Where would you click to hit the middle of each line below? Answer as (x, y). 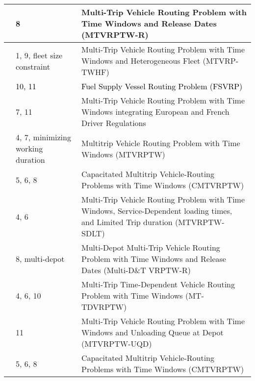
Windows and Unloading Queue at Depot (153, 332)
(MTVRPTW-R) (115, 35)
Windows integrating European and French (155, 112)
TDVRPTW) (104, 307)
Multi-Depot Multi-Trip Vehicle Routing (151, 247)
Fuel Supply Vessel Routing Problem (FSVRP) (162, 86)
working (29, 148)
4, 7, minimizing (43, 137)
